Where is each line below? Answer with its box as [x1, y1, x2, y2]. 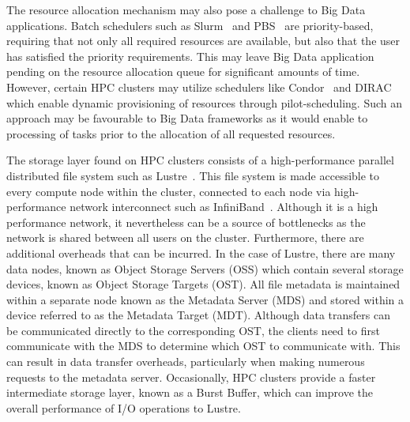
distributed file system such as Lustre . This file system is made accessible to [6, 167, 380, 183]
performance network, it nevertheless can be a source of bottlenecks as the [6, 213, 366, 230]
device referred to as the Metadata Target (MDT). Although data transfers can [6, 307, 390, 323]
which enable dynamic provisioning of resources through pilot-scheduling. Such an [6, 94, 403, 111]
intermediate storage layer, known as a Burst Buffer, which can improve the [6, 384, 373, 401]
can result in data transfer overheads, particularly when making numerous [6, 353, 365, 370]
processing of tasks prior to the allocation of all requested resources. [6, 125, 336, 141]
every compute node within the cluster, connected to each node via [6, 183, 331, 199]
